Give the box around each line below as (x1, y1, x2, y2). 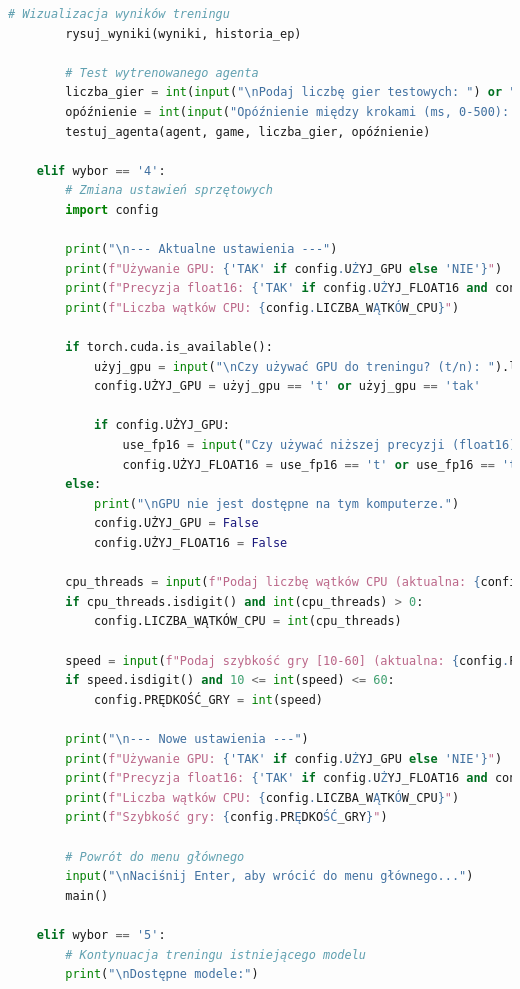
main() (65, 888, 109, 903)
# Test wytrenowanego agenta (65, 65, 259, 80)
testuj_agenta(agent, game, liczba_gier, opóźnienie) (65, 124, 431, 139)
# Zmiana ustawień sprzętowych (65, 183, 273, 198)
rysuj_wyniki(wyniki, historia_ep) (65, 26, 302, 41)
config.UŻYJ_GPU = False (93, 516, 259, 531)
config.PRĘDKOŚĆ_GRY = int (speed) (93, 692, 324, 707)
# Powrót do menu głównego (65, 849, 245, 864)
